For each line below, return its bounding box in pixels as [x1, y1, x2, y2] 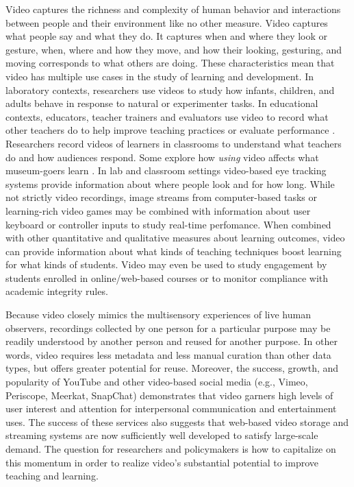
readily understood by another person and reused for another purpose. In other [5, 334, 338, 348]
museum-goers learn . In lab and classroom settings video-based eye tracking [5, 163, 327, 178]
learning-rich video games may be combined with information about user [5, 203, 311, 217]
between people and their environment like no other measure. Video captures [5, 15, 328, 29]
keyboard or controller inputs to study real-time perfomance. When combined [5, 217, 331, 231]
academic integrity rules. [5, 284, 108, 298]
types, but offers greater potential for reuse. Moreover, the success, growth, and [5, 361, 339, 375]
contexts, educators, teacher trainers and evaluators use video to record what [5, 109, 329, 123]
